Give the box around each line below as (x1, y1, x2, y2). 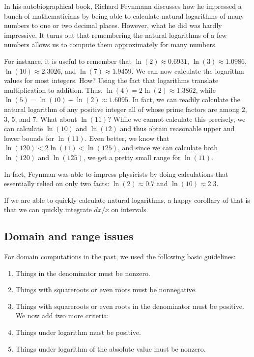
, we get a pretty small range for (83, 152, 181, 162)
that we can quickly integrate (4, 204, 92, 215)
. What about (36, 113, 77, 124)
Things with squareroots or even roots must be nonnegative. (15, 284, 197, 295)
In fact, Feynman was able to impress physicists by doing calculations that (4, 168, 228, 179)
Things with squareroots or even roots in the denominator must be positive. (15, 301, 244, 311)
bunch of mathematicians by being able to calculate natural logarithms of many (4, 10, 244, 21)
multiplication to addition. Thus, (4, 84, 103, 95)
